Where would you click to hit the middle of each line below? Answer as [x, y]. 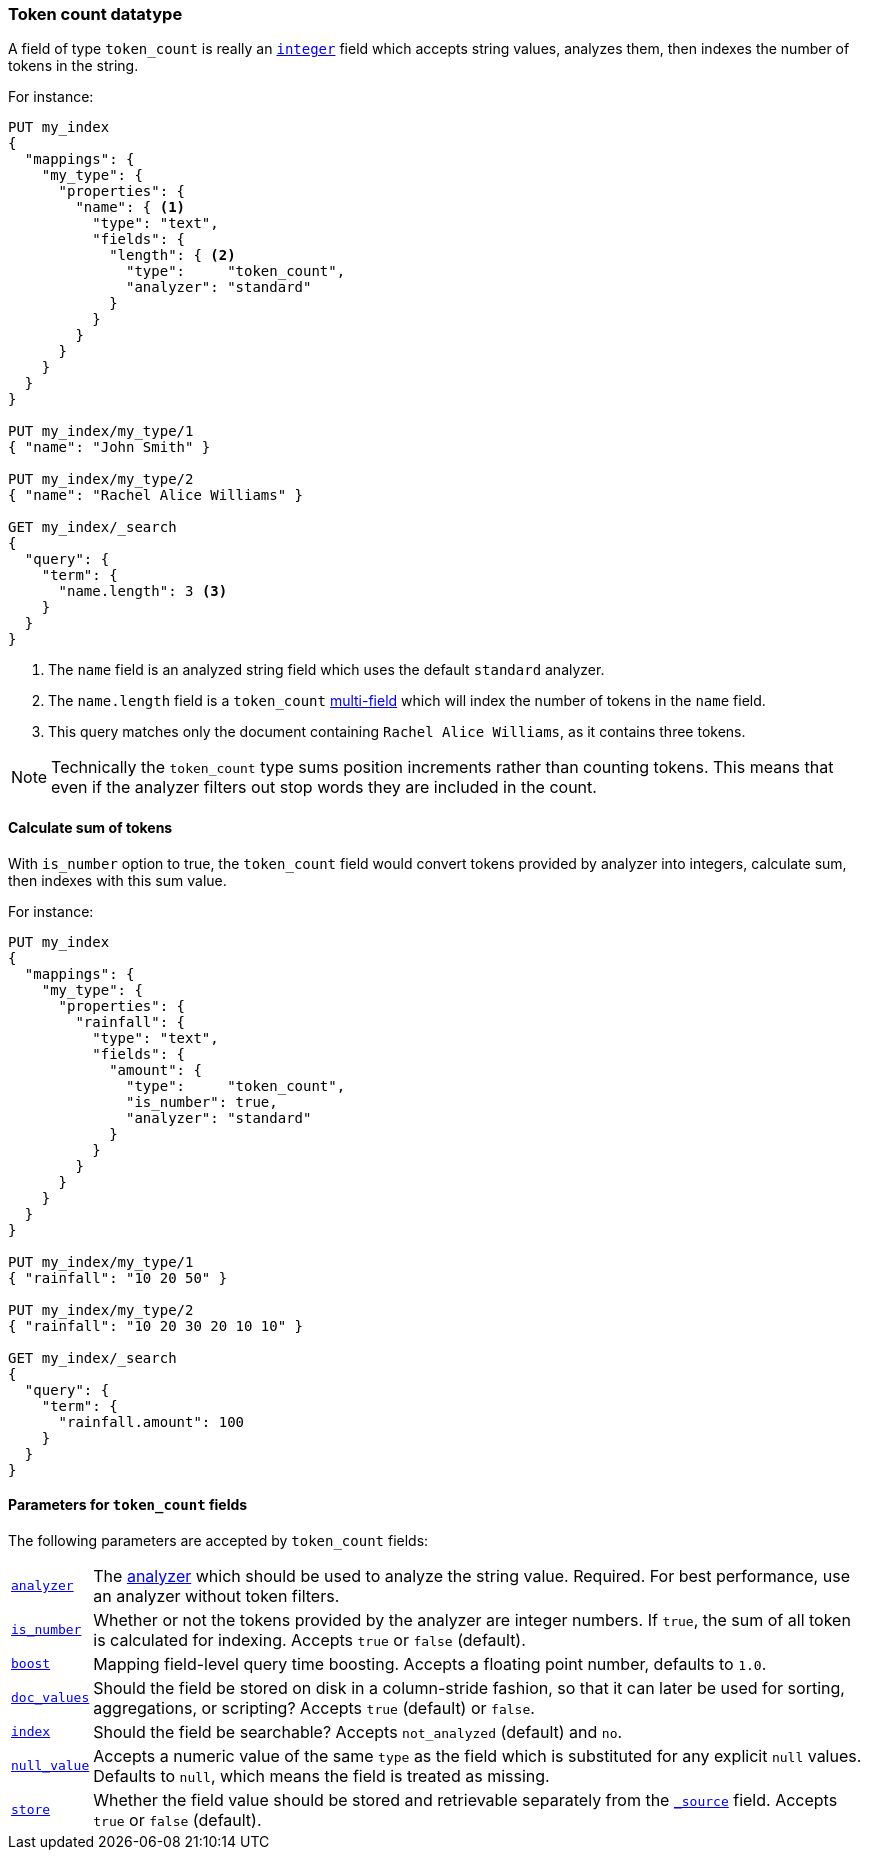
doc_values [50, 1698]
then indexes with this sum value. [117, 880]
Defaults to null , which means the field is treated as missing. [321, 1775]
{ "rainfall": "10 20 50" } [118, 1277]
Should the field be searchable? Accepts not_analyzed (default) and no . [358, 1731]
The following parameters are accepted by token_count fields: [218, 1540]
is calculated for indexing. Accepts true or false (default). [309, 1639]
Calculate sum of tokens [90, 827]
